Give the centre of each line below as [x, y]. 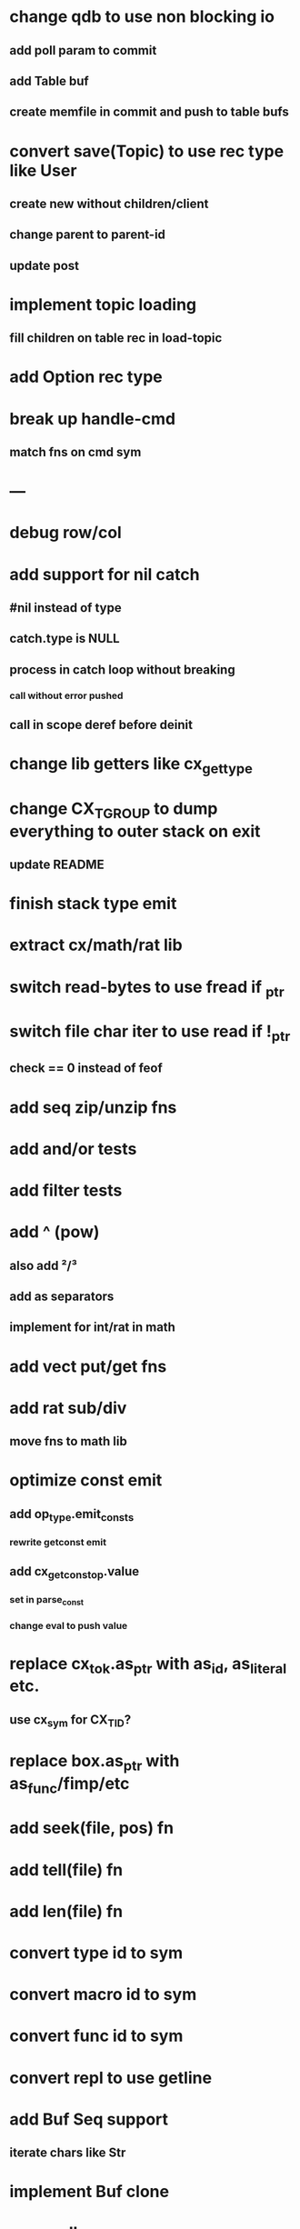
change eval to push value [69, 1626]
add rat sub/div [68, 1408]
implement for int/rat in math [92, 1328]
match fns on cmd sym [75, 452]
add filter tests [66, 1190]
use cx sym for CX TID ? [70, 1720]
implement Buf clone [90, 2192]
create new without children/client [109, 203]
